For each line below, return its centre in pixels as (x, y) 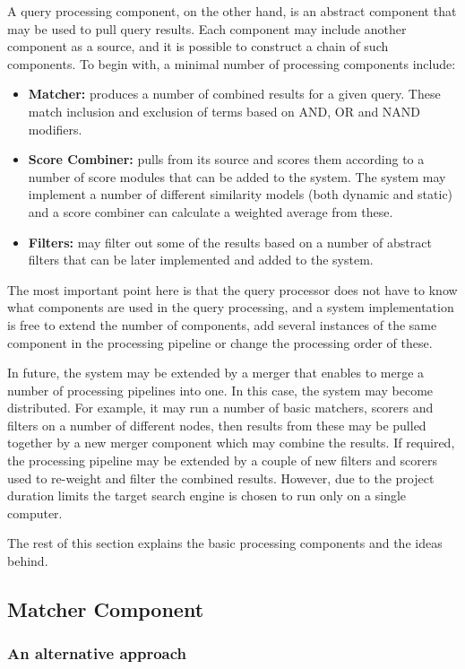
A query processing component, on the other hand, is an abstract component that (232, 11)
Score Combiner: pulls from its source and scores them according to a (226, 159)
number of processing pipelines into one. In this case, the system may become (220, 390)
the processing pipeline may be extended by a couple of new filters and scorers (223, 460)
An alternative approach (97, 653)
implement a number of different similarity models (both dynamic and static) (241, 194)
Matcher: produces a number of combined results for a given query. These (234, 94)
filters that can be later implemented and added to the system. (201, 260)
